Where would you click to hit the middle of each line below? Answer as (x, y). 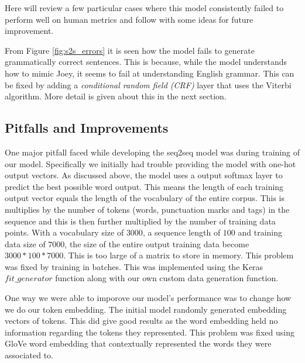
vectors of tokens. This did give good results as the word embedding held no (141, 321)
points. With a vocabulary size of (64, 232)
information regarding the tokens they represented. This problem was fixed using (150, 332)
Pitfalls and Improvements (87, 128)
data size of (25, 243)
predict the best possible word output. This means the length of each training (144, 186)
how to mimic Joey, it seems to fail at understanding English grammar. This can (150, 73)
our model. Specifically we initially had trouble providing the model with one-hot (150, 163)
